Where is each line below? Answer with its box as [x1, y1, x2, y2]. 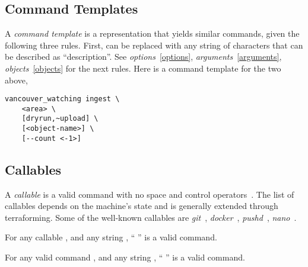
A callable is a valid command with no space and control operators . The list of [5, 188, 294, 200]
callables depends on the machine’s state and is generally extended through [5, 200, 278, 212]
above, [5, 73, 28, 86]
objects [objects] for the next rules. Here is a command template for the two [5, 62, 281, 74]
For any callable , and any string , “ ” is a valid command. [5, 231, 217, 243]
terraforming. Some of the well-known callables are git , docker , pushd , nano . [5, 211, 297, 223]
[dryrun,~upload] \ [21, 114, 99, 123]
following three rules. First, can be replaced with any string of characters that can [5, 38, 303, 51]
